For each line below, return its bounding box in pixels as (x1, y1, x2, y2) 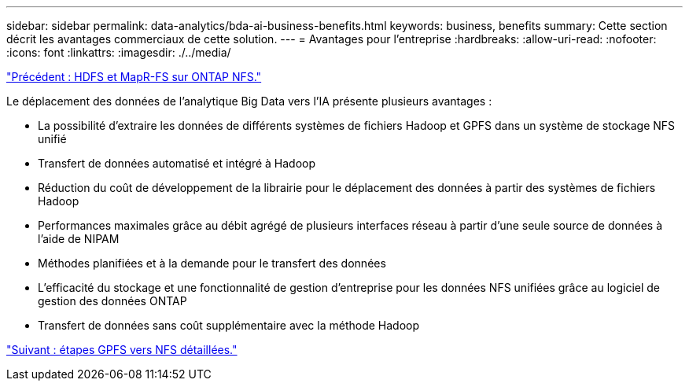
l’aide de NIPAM (38, 232, 120, 245)
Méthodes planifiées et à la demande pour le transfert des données (38, 256, 386, 270)
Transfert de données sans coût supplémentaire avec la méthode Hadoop (38, 319, 420, 332)
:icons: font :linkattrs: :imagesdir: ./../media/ (6, 46, 231, 59)
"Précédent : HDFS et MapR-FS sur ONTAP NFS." (6, 70, 262, 83)
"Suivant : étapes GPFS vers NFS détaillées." (6, 343, 238, 356)
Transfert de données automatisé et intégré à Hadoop (38, 157, 316, 170)
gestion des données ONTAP (38, 294, 187, 308)
